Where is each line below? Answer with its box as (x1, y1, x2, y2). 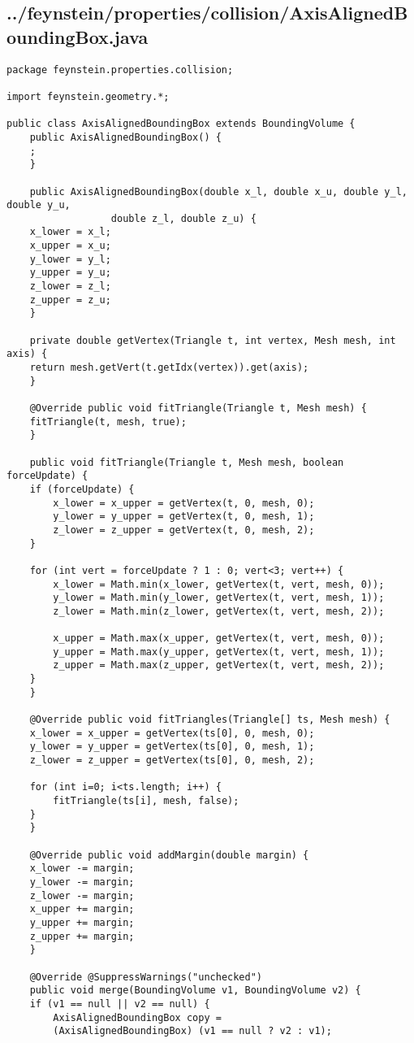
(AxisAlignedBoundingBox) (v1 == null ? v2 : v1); (53, 1025, 332, 1037)
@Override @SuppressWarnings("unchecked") (29, 971, 262, 983)
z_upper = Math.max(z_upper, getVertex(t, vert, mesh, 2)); (53, 659, 385, 671)
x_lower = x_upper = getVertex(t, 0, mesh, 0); (53, 497, 315, 509)
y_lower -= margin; (29, 876, 135, 888)
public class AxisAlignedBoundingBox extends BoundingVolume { (6, 118, 356, 130)
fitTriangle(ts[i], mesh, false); (53, 795, 239, 807)
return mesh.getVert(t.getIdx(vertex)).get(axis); (29, 362, 309, 374)
